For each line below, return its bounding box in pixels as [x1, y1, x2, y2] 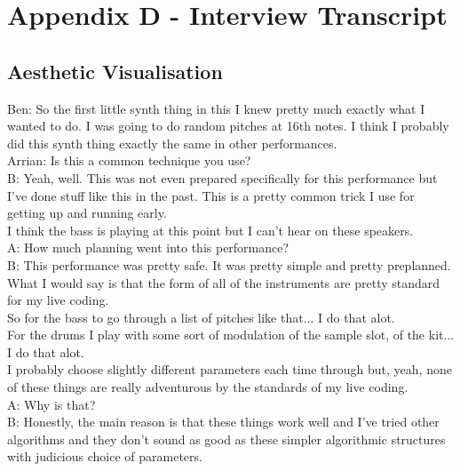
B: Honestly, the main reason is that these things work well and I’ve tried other [7, 412, 440, 431]
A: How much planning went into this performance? [7, 238, 289, 257]
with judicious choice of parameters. [7, 447, 202, 466]
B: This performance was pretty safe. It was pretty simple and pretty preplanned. [7, 255, 451, 274]
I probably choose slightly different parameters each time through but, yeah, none [7, 360, 452, 379]
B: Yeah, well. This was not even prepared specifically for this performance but [7, 168, 438, 187]
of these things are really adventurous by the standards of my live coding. [7, 378, 408, 396]
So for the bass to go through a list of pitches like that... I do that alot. [7, 307, 395, 326]
